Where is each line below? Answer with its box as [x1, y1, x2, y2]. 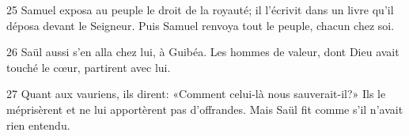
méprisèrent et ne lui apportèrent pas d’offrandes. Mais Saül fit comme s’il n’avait [6, 100, 403, 117]
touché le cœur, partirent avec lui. [6, 59, 171, 75]
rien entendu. [6, 116, 70, 133]
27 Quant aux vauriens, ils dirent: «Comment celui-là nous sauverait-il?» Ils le [6, 85, 386, 102]
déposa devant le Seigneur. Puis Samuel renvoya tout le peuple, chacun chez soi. [6, 17, 395, 33]
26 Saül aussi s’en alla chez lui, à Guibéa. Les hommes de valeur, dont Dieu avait [6, 43, 400, 60]
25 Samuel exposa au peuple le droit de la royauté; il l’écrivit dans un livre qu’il [6, 2, 394, 17]
